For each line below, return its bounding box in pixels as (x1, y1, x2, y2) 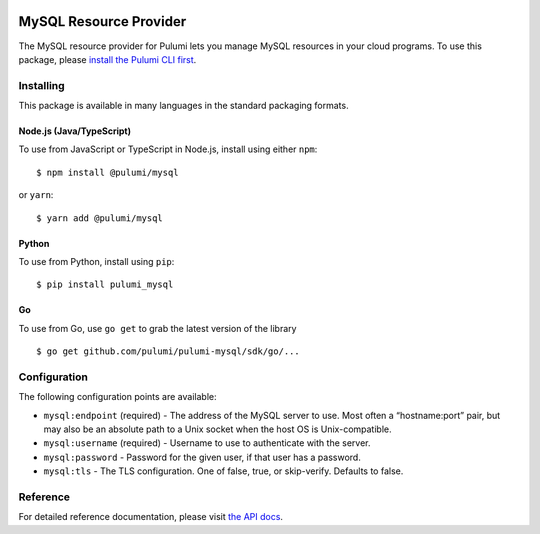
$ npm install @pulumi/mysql (36, 166, 179, 178)
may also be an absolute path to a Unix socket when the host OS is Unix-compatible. (43, 423, 392, 435)
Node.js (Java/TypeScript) (18, 125, 132, 137)
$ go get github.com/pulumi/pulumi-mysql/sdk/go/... (36, 346, 300, 357)
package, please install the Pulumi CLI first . (18, 53, 197, 65)
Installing (18, 78, 65, 92)
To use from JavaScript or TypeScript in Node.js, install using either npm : (18, 143, 318, 155)
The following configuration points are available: (18, 391, 217, 403)
